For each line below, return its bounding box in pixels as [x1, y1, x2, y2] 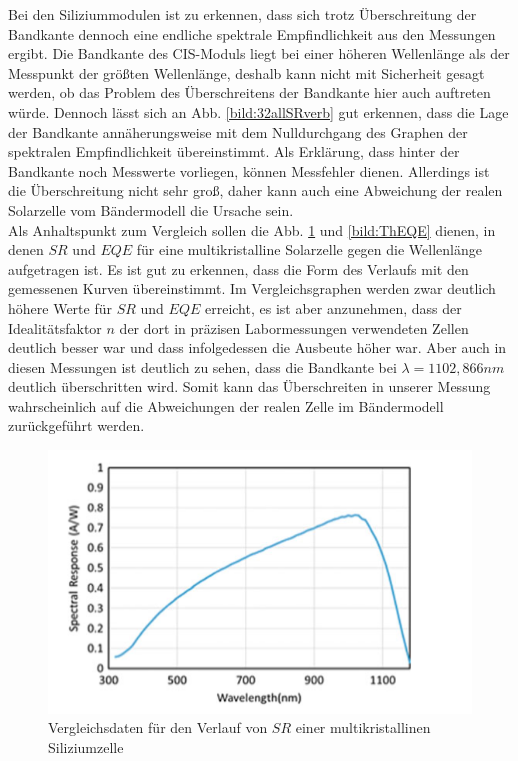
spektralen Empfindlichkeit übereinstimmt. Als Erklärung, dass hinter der [8, 141, 460, 162]
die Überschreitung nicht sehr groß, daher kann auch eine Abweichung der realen [8, 180, 503, 201]
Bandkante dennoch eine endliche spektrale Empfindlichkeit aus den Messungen [8, 23, 496, 44]
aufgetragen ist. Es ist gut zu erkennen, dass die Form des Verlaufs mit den [8, 258, 469, 279]
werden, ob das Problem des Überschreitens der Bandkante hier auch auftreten [8, 82, 491, 103]
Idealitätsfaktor [8, 317, 102, 338]
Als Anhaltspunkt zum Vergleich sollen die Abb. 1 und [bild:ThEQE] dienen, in [8, 219, 496, 240]
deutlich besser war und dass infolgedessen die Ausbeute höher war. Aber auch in [8, 337, 507, 358]
